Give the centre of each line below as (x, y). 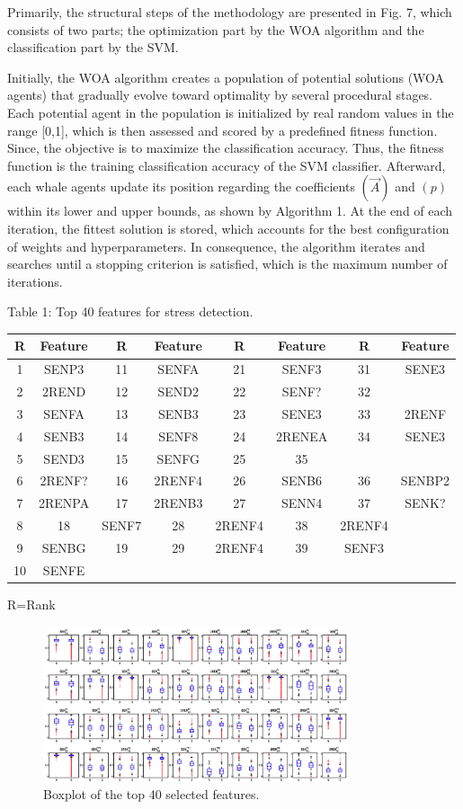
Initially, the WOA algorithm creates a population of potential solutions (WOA (226, 77)
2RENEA (302, 436)
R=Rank (31, 604)
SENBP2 (425, 480)
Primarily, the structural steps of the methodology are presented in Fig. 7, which (230, 12)
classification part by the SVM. (93, 47)
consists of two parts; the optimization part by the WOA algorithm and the (216, 29)
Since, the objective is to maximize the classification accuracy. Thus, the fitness (226, 148)
